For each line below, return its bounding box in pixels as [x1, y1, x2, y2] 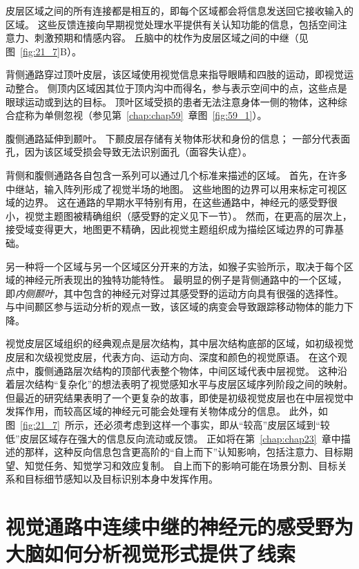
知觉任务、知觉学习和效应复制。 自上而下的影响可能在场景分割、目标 [24, 458, 338, 472]
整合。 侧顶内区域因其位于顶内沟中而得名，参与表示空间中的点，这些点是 [14, 80, 347, 95]
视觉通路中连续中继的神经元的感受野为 [6, 512, 354, 541]
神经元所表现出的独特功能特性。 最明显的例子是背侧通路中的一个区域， [24, 272, 347, 287]
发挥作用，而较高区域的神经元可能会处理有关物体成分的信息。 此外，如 [6, 404, 328, 418]
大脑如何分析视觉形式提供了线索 [6, 539, 296, 568]
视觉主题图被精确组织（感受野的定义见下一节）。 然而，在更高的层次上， [24, 208, 352, 223]
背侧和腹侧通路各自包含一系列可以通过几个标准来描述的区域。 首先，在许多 [6, 167, 347, 182]
